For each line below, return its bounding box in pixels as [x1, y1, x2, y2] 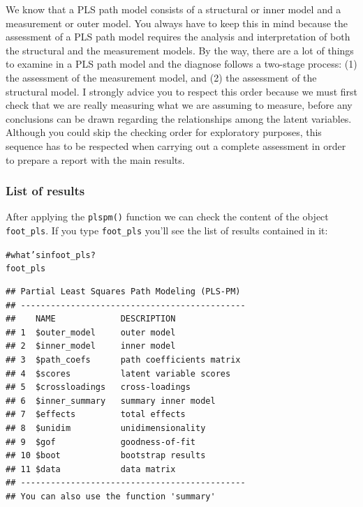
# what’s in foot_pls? [6, 250, 96, 260]
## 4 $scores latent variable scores [6, 368, 231, 379]
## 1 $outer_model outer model [6, 327, 176, 338]
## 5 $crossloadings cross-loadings [6, 382, 191, 393]
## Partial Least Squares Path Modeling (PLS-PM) [6, 286, 241, 296]
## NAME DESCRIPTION [6, 314, 176, 324]
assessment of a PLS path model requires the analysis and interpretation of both [6, 29, 350, 44]
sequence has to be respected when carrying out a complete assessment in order [6, 138, 346, 153]
